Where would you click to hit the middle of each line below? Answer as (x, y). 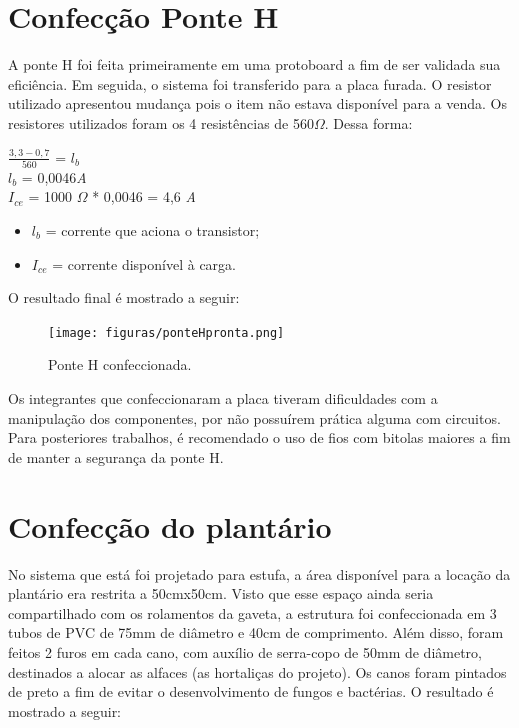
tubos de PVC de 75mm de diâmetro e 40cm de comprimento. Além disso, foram (256, 632)
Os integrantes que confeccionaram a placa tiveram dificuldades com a (223, 398)
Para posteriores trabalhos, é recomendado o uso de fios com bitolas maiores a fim (259, 437)
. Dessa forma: (368, 122)
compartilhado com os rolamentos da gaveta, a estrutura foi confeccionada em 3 (252, 612)
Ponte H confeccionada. (120, 364)
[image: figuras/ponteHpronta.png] (166, 332)
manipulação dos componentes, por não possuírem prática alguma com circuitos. (254, 417)
